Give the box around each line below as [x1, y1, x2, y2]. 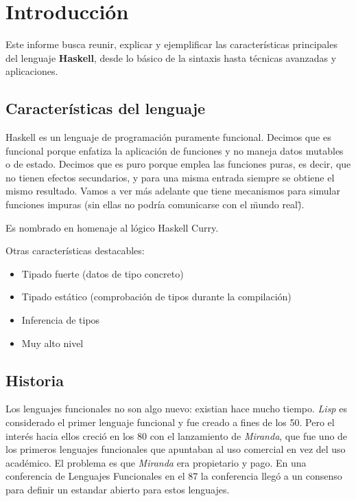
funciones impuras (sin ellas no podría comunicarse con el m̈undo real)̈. [5, 197, 305, 212]
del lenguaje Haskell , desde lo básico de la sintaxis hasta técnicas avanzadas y [5, 50, 337, 65]
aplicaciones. [5, 64, 58, 78]
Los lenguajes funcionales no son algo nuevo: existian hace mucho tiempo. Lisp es [5, 401, 347, 416]
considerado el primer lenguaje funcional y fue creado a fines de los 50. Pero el [5, 415, 335, 430]
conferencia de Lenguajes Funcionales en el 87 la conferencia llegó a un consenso [5, 469, 342, 483]
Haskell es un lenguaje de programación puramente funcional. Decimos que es [5, 130, 331, 144]
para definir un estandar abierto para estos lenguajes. [5, 482, 230, 496]
